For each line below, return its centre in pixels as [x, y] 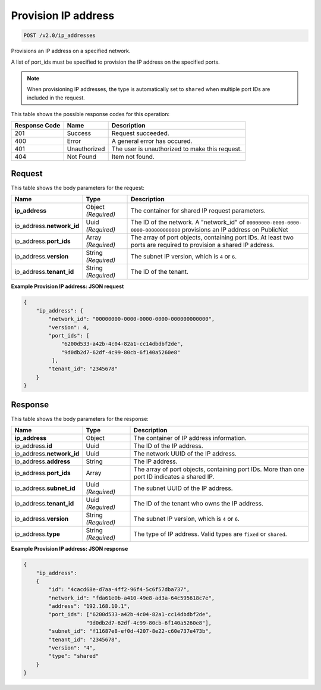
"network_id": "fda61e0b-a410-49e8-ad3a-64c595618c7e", [132, 598]
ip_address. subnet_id [45, 488]
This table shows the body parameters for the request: [78, 188]
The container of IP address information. [190, 438]
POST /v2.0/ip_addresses [60, 35]
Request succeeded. [140, 133]
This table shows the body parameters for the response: [80, 419]
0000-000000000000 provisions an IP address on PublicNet [210, 230]
